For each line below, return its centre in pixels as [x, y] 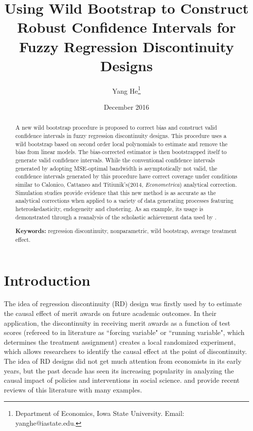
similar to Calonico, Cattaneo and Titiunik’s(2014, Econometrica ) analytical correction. [126, 184]
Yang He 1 [126, 90]
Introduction [47, 280]
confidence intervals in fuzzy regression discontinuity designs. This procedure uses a [121, 135]
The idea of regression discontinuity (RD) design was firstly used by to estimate [123, 304]
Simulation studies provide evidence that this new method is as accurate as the [116, 192]
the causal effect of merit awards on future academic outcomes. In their [110, 313]
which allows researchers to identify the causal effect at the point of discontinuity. [126, 351]
